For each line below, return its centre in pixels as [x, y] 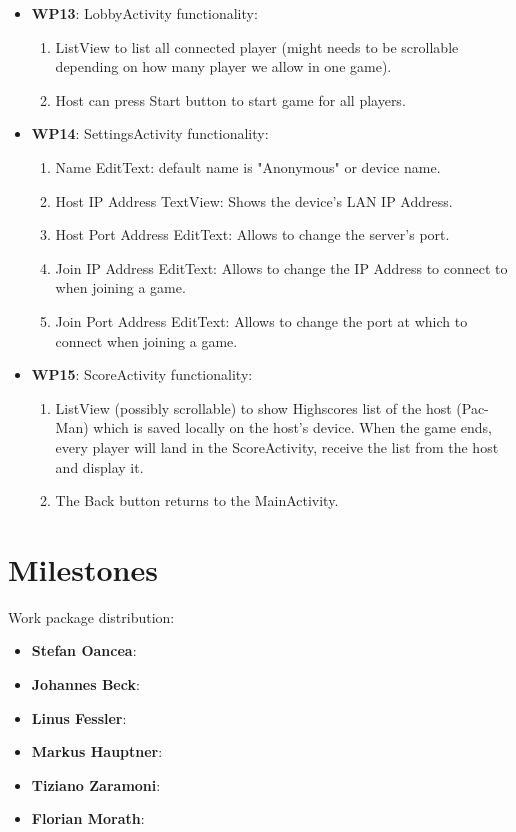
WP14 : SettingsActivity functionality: [150, 133]
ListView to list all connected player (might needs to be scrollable [257, 46]
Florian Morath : [88, 818]
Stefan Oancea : [84, 650]
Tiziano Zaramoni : [96, 784]
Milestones [83, 568]
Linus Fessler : [79, 717]
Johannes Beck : [85, 684]
